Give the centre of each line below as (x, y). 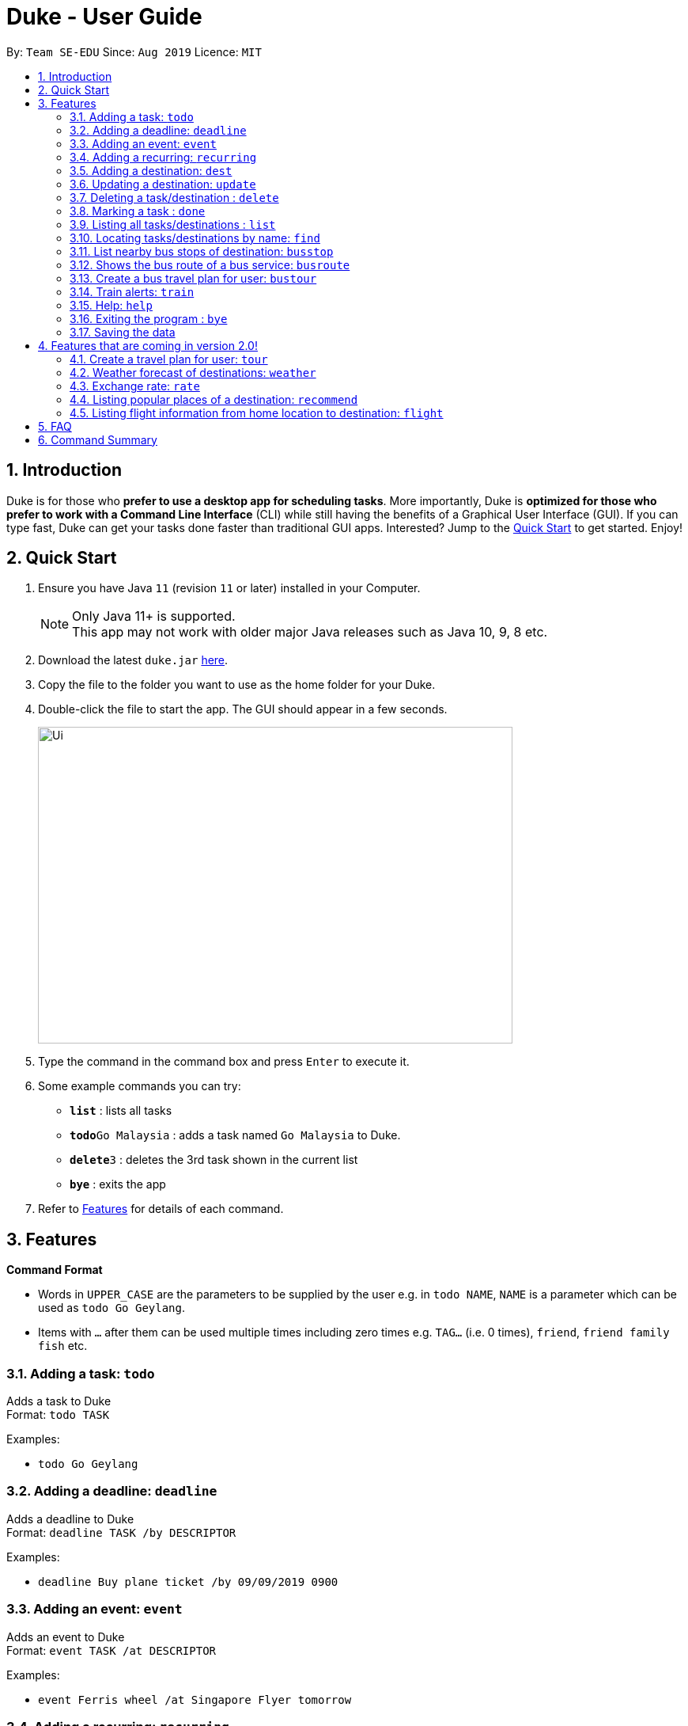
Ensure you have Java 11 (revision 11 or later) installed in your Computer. (229, 588)
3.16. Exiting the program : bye (149, 318)
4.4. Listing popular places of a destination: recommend (214, 399)
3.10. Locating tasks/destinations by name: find (195, 238)
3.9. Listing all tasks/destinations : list (173, 224)
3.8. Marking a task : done (138, 211)
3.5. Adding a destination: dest (151, 170)
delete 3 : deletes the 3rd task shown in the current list (214, 1160)
